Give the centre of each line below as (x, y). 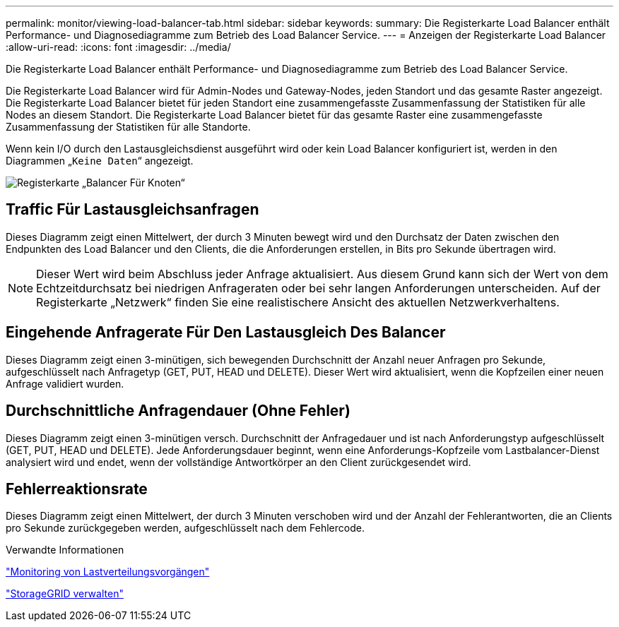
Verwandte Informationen (65, 550)
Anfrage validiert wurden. (65, 383)
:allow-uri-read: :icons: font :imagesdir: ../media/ (118, 47)
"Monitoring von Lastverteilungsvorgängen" (108, 572)
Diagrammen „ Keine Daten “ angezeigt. (100, 161)
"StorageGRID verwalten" (65, 594)
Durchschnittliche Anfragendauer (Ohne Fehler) (178, 411)
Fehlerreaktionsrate (77, 489)
